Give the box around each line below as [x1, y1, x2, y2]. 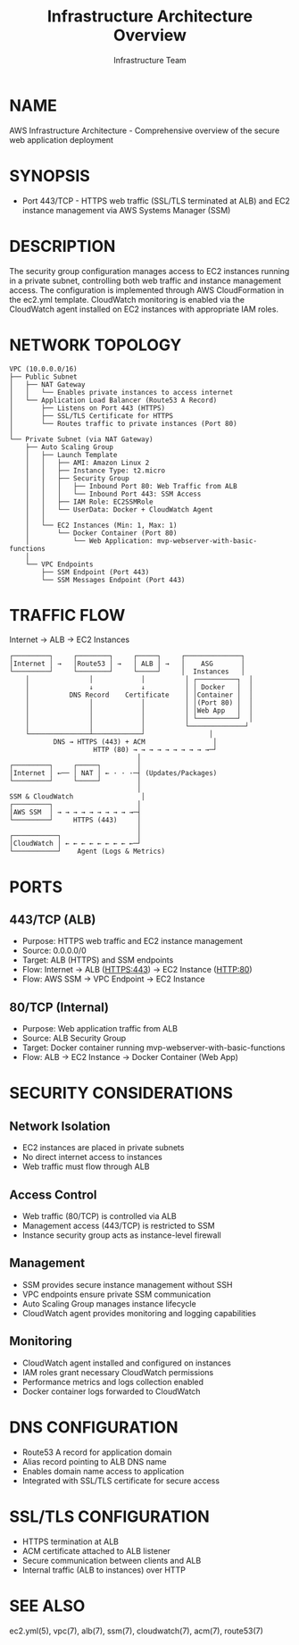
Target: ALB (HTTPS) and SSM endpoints [21, 955, 174, 965]
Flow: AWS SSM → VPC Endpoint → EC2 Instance [21, 973, 205, 984]
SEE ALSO [9, 1596, 86, 1616]
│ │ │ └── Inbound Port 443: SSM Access [25, 489, 202, 498]
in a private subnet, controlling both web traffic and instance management [9, 275, 282, 286]
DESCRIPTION [9, 236, 116, 256]
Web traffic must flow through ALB [21, 1161, 150, 1172]
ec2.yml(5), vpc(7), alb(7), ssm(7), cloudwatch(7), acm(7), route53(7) [9, 1625, 263, 1636]
